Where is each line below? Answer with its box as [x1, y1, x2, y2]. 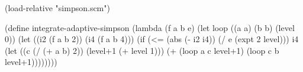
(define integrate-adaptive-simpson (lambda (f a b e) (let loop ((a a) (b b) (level [5, 21, 295, 33]
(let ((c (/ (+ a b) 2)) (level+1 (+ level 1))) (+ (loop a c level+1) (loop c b [5, 44, 279, 56]
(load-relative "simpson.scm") [5, 2, 110, 13]
